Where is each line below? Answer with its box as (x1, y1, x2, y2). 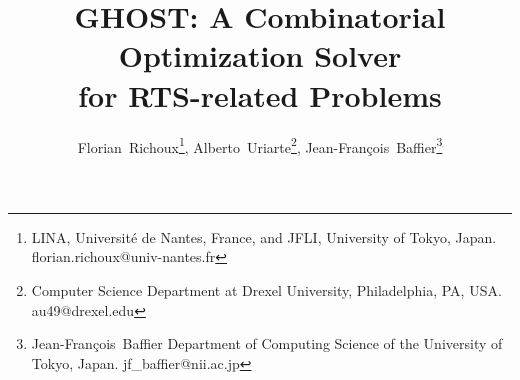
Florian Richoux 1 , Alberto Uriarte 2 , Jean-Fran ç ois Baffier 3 (77, 133, 443, 157)
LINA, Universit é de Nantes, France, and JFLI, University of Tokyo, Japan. (31, 226, 497, 247)
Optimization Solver (118, 35, 402, 76)
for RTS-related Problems (78, 74, 442, 115)
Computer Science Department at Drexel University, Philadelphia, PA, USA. (31, 279, 502, 300)
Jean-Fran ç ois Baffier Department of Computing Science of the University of (31, 333, 503, 354)
